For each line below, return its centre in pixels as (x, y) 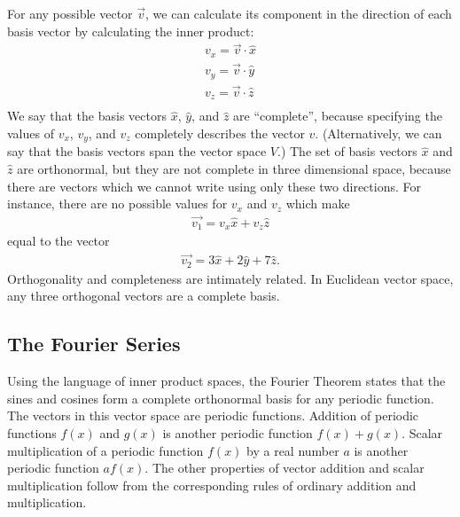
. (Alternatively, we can (378, 133)
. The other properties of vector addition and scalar (285, 468)
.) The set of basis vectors (347, 151)
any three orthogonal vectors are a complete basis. (144, 296)
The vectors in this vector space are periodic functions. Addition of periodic (213, 415)
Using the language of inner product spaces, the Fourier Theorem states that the (226, 381)
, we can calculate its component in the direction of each (299, 13)
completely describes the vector (220, 133)
